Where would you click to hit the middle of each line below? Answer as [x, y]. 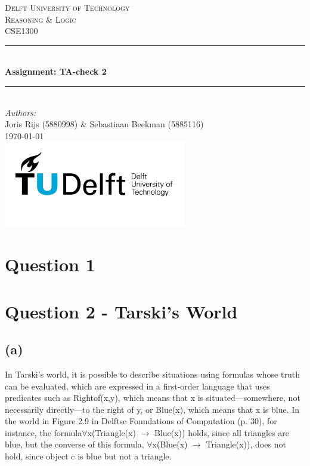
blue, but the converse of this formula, [75, 444]
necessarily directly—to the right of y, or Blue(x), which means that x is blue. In [152, 409]
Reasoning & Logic [41, 19]
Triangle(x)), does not [246, 444]
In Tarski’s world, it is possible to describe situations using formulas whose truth [152, 374]
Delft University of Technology [67, 7]
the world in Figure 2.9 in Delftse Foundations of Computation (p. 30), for [141, 421]
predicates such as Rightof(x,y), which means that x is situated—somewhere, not [153, 398]
